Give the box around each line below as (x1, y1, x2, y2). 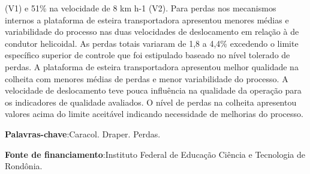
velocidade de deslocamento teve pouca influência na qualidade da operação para (5, 84, 302, 97)
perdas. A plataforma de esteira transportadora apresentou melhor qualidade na (5, 60, 299, 73)
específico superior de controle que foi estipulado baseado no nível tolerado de (5, 49, 290, 61)
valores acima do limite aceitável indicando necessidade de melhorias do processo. (5, 107, 303, 120)
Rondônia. (5, 160, 43, 172)
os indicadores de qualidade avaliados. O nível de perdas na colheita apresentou (5, 95, 297, 108)
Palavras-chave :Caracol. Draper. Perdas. (5, 127, 161, 140)
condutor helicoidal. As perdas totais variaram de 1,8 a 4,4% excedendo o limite (5, 37, 299, 49)
